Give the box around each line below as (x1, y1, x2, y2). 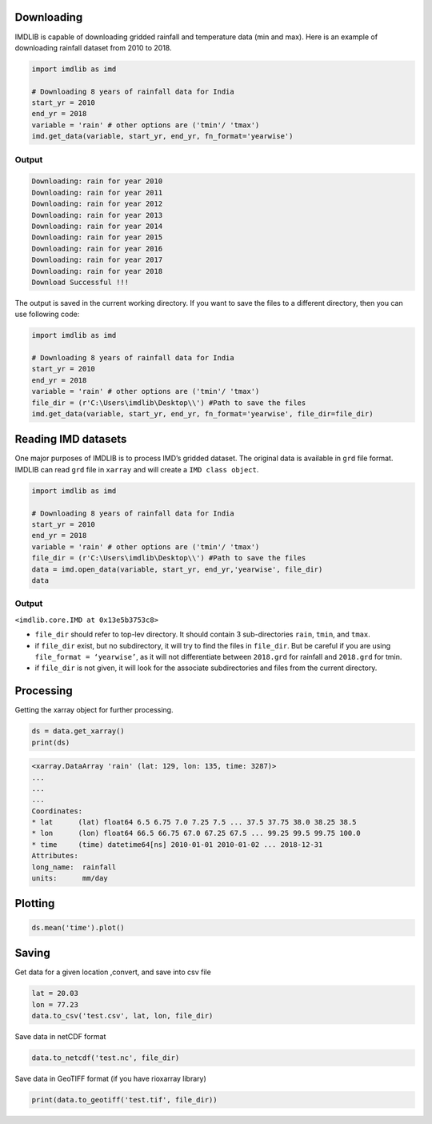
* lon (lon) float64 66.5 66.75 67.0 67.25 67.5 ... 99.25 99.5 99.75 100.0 (31, 829, 362, 838)
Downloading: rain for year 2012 (31, 199, 163, 208)
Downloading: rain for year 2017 (31, 255, 163, 264)
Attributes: (31, 851, 79, 861)
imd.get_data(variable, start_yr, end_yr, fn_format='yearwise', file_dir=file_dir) (31, 409, 374, 418)
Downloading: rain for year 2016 (31, 244, 163, 253)
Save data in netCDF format (14, 1031, 106, 1041)
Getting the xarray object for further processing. (14, 705, 174, 715)
